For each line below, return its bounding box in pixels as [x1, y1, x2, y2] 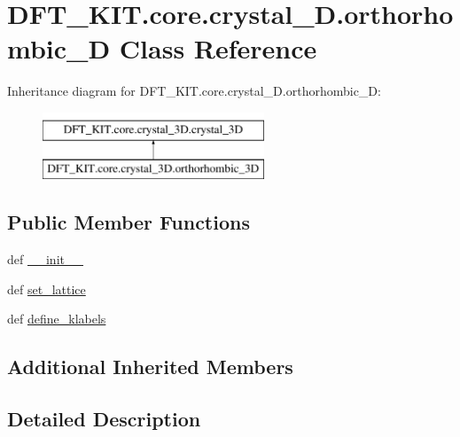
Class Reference [119, 30, 317, 66]
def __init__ [7, 250, 83, 269]
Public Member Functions [7, 208, 250, 236]
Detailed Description [7, 405, 201, 433]
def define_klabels [7, 309, 106, 328]
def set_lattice [7, 279, 86, 298]
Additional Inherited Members [7, 353, 293, 380]
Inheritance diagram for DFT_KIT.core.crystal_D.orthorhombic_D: [7, 82, 381, 100]
